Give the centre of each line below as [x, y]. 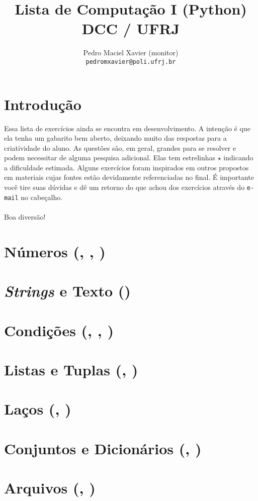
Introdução [43, 104]
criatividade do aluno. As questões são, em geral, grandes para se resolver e [120, 147]
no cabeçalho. [42, 197]
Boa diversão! [25, 216]
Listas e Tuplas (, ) [71, 369]
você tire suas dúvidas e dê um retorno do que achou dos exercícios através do [124, 187]
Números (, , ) [55, 251]
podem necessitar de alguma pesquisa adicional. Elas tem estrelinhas [110, 158]
